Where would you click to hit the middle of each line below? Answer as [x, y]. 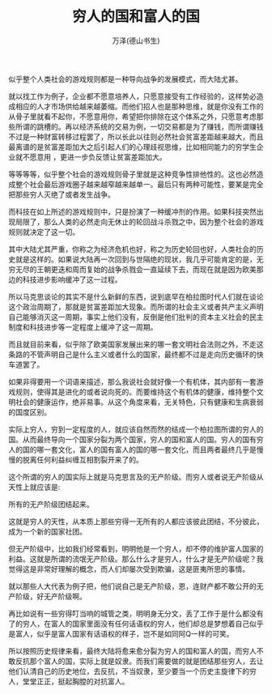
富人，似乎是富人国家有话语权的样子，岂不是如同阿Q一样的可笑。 [124, 633]
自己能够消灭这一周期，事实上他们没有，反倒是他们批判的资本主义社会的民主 [136, 317]
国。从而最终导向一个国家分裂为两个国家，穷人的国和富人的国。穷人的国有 [132, 439]
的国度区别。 [30, 412]
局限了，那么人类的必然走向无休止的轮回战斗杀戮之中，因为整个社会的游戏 [139, 221]
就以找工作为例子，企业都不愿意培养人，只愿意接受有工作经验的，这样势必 [132, 96]
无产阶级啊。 [65, 596]
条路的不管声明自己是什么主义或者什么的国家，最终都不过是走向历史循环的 [132, 354]
